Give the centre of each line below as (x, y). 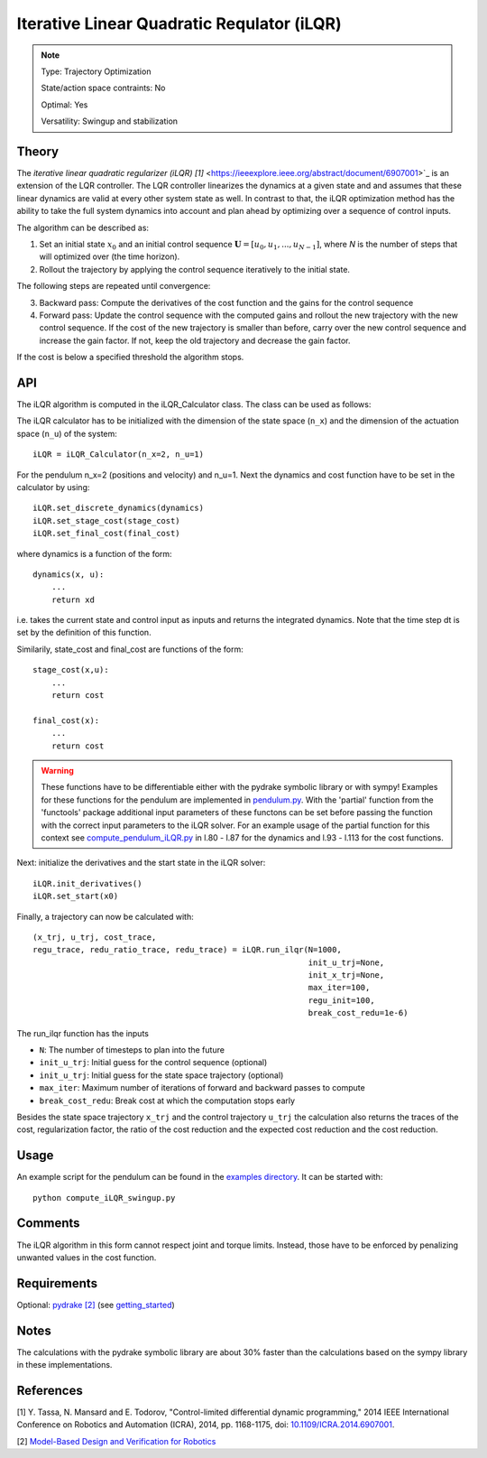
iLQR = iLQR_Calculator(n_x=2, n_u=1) (119, 455)
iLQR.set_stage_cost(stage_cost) (106, 520)
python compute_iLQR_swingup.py (104, 1198)
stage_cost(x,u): (71, 670)
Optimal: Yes (64, 105)
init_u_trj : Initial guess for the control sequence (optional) (153, 1063)
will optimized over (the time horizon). (110, 256)
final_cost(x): (66, 720)
